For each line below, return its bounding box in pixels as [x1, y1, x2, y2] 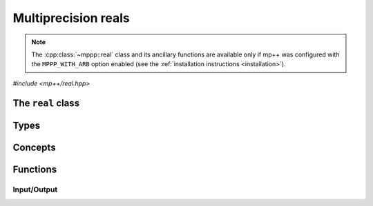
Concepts [12, 141, 56, 153]
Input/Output [12, 185, 58, 194]
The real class [12, 97, 79, 109]
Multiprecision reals [12, 10, 131, 25]
